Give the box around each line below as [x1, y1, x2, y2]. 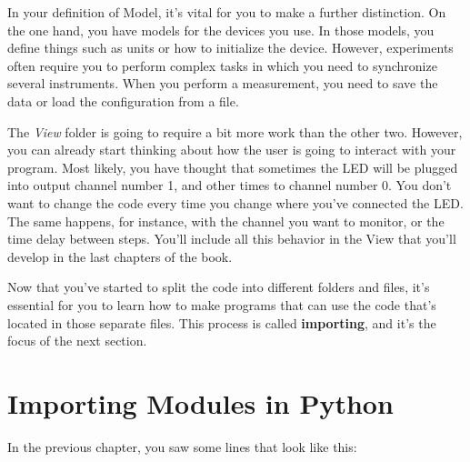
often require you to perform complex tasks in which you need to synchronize [7, 55, 437, 75]
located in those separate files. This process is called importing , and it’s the [7, 313, 436, 332]
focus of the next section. [7, 331, 147, 350]
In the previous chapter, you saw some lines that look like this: [7, 437, 357, 456]
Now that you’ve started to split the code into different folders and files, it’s [7, 277, 430, 296]
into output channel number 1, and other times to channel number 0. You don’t [7, 176, 452, 195]
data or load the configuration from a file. [7, 91, 239, 110]
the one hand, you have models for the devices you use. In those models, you [7, 20, 435, 39]
